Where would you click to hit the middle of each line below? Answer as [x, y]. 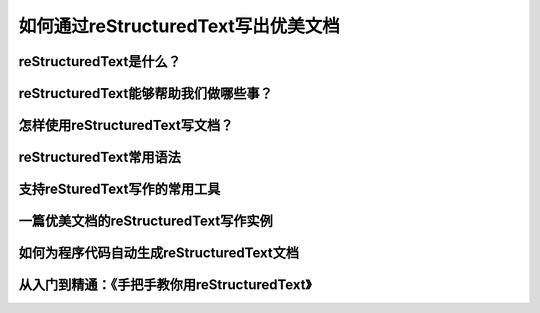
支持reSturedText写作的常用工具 [119, 189]
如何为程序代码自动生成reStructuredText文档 [159, 253]
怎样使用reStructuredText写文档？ [126, 125]
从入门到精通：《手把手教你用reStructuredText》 [165, 285]
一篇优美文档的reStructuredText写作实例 [146, 221]
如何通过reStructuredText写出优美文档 [179, 26]
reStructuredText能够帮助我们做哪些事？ [146, 93]
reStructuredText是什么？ [100, 61]
